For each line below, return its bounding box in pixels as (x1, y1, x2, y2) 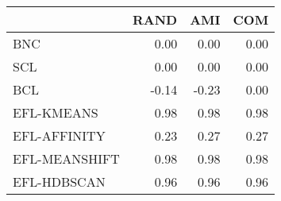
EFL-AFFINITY (13, 126, 106, 145)
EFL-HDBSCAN (13, 172, 106, 191)
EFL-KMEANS (13, 103, 98, 122)
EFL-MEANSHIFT (13, 149, 120, 168)
